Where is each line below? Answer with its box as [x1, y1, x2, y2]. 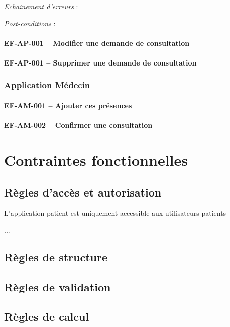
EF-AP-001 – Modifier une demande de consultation [4, 37, 190, 48]
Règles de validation [4, 279, 111, 294]
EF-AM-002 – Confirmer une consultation [4, 120, 153, 130]
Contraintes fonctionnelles [4, 149, 188, 170]
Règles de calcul [4, 308, 89, 324]
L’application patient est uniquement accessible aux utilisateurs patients [4, 208, 226, 218]
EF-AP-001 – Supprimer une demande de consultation [4, 57, 197, 68]
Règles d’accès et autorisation [4, 184, 162, 200]
